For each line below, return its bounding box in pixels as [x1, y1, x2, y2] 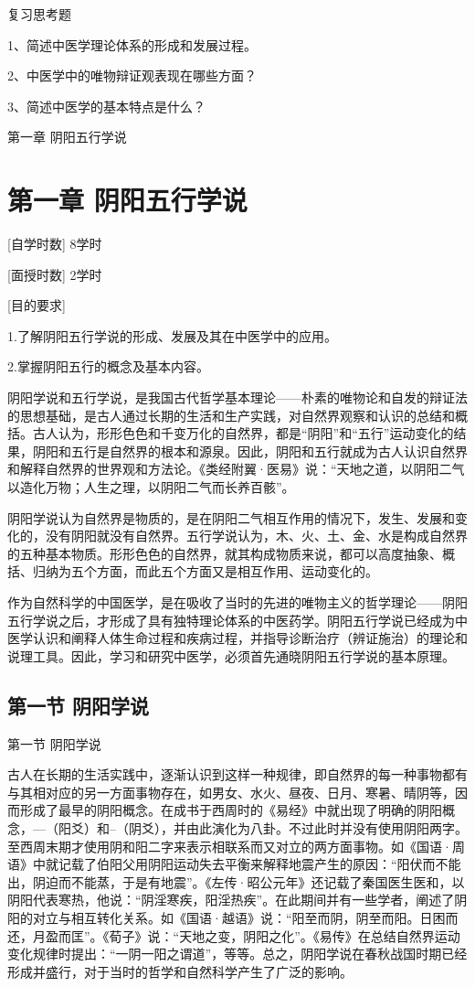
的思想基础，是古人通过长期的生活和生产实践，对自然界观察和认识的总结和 [7, 405, 455, 424]
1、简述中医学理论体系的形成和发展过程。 [7, 35, 257, 54]
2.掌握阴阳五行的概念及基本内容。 [7, 357, 209, 376]
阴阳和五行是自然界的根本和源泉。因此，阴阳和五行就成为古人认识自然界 [32, 441, 468, 460]
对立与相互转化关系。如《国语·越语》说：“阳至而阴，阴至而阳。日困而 [32, 907, 459, 927]
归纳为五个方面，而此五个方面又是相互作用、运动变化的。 [32, 562, 378, 581]
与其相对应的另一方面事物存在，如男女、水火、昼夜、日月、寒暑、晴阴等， [7, 782, 455, 801]
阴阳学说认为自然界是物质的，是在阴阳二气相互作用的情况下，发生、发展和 [7, 508, 455, 527]
